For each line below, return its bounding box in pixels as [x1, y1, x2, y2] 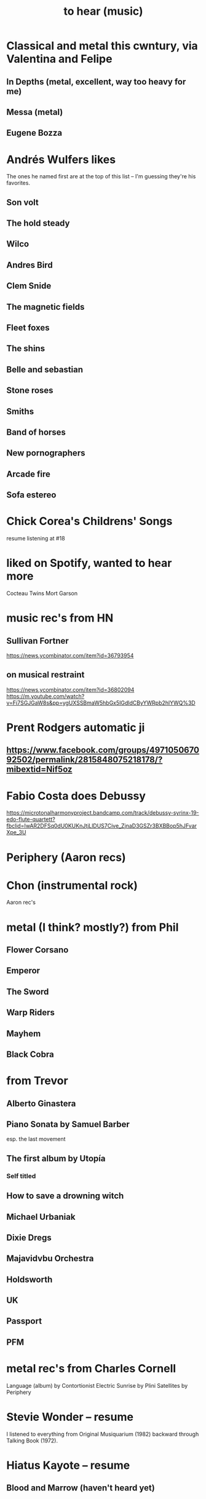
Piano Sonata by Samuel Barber [6, 1119, 130, 1129]
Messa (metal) [6, 106, 63, 117]
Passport [6, 1316, 42, 1326]
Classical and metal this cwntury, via [6, 39, 198, 53]
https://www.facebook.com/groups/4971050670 [6, 745, 200, 756]
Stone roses [6, 386, 53, 396]
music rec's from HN [6, 611, 114, 625]
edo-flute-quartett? [6, 816, 55, 823]
